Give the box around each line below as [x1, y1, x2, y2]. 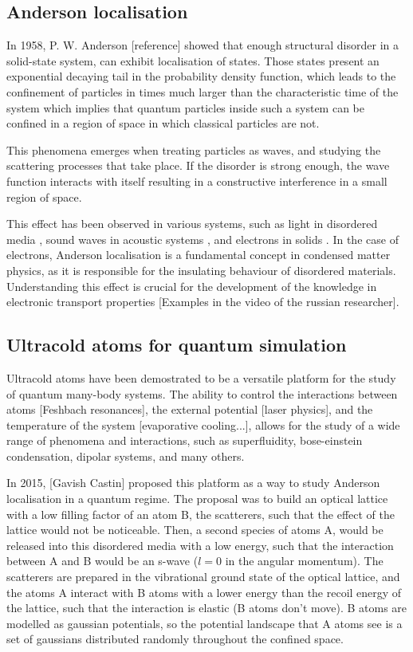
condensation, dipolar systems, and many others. [6, 447, 245, 464]
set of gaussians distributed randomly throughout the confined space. [6, 630, 344, 647]
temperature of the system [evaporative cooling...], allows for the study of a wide [6, 416, 400, 433]
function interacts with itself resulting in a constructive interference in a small [6, 172, 387, 189]
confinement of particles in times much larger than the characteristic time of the [6, 83, 399, 100]
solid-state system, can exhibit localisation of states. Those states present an [6, 52, 380, 69]
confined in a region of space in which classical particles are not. [6, 115, 320, 132]
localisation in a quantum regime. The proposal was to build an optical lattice [6, 490, 388, 507]
